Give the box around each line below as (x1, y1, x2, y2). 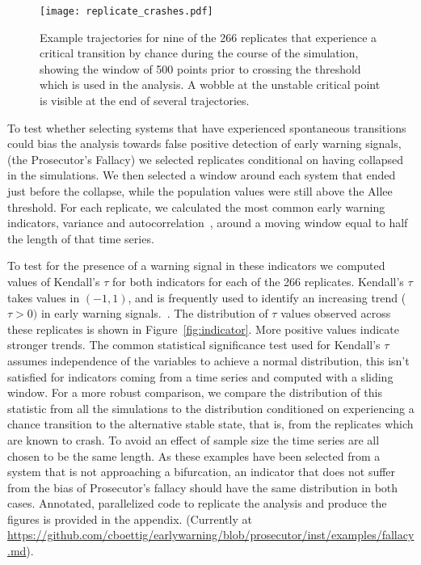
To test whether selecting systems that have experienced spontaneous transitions (7, 119, 406, 136)
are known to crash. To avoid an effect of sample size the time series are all (7, 431, 380, 448)
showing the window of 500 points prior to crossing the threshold (40, 60, 361, 77)
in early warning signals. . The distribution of (40, 305, 268, 322)
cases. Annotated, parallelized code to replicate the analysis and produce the (7, 495, 387, 512)
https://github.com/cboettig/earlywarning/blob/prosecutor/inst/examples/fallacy (7, 526, 415, 543)
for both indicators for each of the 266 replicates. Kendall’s (112, 272, 404, 289)
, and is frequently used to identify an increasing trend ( (128, 289, 406, 306)
